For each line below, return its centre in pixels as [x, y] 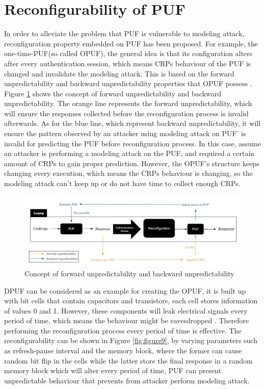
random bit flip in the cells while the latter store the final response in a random [128, 360]
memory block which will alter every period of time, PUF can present [113, 370]
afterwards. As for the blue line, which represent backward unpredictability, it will [132, 123]
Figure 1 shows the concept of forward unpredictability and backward [113, 93]
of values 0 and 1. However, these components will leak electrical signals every [126, 310]
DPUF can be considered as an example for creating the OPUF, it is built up [125, 290]
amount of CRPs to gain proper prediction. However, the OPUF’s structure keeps [132, 163]
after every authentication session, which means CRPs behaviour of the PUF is [128, 63]
